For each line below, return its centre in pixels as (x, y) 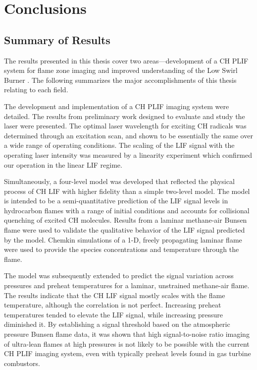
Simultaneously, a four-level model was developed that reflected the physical (119, 181)
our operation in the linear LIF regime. (63, 164)
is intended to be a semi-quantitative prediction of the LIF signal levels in (116, 201)
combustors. (22, 363)
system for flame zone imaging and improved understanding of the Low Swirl (121, 70)
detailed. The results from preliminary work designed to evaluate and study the (125, 116)
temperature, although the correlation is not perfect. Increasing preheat (113, 305)
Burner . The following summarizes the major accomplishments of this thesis (120, 80)
